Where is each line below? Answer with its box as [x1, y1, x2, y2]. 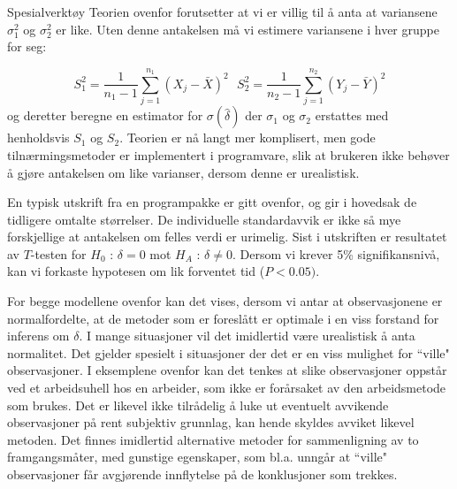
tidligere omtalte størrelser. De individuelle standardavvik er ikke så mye [7, 210, 401, 228]
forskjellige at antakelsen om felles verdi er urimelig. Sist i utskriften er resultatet [7, 227, 447, 246]
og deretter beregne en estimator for [7, 106, 203, 125]
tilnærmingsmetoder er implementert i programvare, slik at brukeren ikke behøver [7, 145, 450, 164]
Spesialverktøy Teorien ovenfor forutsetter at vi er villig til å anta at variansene [7, 3, 438, 20]
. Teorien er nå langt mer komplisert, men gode [119, 128, 376, 147]
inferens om [7, 326, 70, 345]
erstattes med [315, 106, 389, 125]
